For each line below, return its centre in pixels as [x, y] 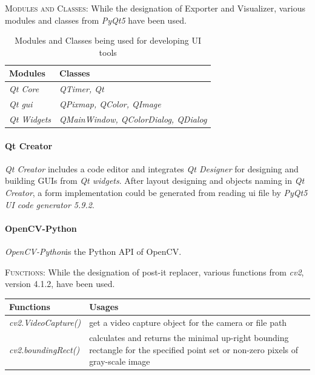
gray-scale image [120, 361]
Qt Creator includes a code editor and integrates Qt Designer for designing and [152, 168]
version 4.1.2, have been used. [60, 284]
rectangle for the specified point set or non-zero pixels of [194, 349]
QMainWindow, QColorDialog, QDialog [133, 119]
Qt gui [21, 104]
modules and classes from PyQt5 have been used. [96, 20]
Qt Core [24, 89]
